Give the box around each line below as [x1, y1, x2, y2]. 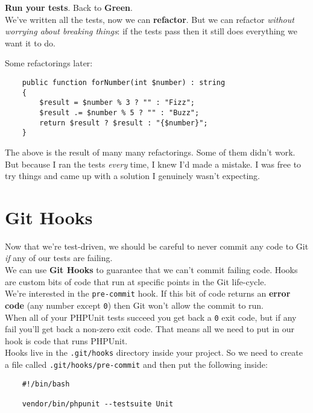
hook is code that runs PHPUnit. [5, 334, 128, 347]
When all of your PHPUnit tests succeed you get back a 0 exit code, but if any [5, 311, 297, 323]
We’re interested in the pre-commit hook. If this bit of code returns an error [5, 287, 291, 300]
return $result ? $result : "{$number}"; [39, 118, 208, 127]
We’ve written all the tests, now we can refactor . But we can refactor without [5, 13, 294, 25]
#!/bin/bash [22, 379, 70, 388]
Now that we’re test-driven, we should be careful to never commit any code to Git [5, 239, 309, 252]
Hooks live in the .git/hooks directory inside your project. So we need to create [5, 346, 303, 359]
